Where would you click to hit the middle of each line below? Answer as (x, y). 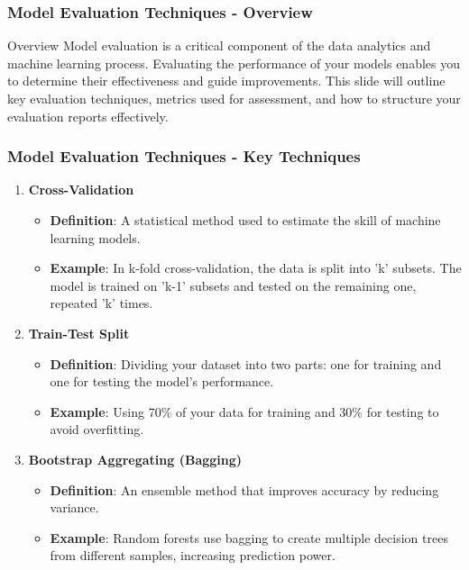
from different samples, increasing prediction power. (193, 555)
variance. (74, 507)
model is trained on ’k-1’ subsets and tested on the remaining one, (233, 285)
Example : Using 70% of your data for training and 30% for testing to (244, 411)
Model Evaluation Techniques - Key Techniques (184, 156)
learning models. (95, 237)
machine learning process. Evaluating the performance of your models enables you (234, 63)
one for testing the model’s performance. (162, 381)
